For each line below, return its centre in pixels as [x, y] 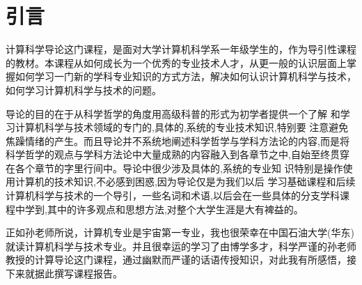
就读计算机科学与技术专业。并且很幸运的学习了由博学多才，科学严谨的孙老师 [181, 246]
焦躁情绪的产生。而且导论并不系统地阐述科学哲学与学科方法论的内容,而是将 [178, 140]
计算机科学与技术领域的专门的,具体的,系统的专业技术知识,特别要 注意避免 [182, 127]
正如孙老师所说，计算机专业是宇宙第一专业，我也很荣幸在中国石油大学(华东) [180, 232]
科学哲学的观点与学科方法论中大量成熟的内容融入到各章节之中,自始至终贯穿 [178, 154]
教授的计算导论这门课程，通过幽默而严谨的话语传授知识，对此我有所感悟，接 [181, 260]
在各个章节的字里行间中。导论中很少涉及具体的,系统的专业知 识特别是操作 [174, 168]
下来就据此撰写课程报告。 [64, 274]
